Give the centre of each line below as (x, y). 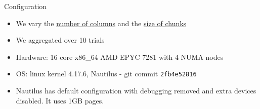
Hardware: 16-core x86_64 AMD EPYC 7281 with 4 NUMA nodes (120, 57)
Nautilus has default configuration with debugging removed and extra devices (136, 91)
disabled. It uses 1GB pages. (60, 100)
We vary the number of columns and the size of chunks (101, 23)
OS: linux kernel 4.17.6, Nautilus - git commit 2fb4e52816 (106, 74)
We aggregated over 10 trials (60, 40)
